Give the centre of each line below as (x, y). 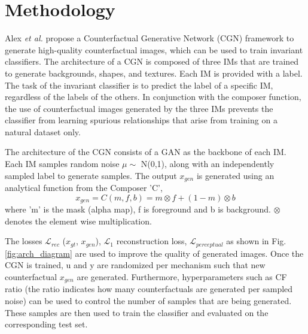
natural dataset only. (43, 131)
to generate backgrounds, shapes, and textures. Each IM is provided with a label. (154, 73)
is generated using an (235, 175)
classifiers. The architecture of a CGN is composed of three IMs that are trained (152, 61)
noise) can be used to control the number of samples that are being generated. (148, 301)
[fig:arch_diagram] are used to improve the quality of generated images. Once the (154, 253)
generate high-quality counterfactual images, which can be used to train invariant (154, 49)
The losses (24, 241)
